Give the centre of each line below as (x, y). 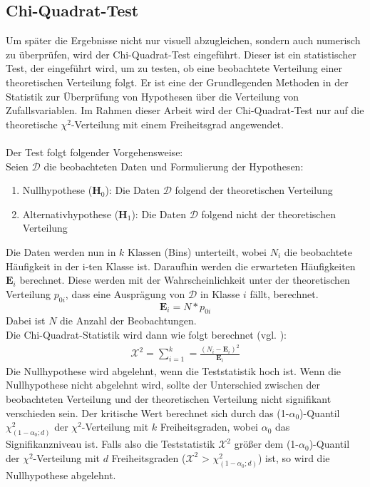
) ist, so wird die (294, 457)
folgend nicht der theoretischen (268, 214)
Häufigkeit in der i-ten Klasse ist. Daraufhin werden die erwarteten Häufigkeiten (181, 266)
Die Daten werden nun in (61, 251)
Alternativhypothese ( (71, 214)
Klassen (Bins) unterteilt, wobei (197, 251)
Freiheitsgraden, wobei (209, 427)
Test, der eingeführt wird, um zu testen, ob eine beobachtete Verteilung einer (174, 68)
